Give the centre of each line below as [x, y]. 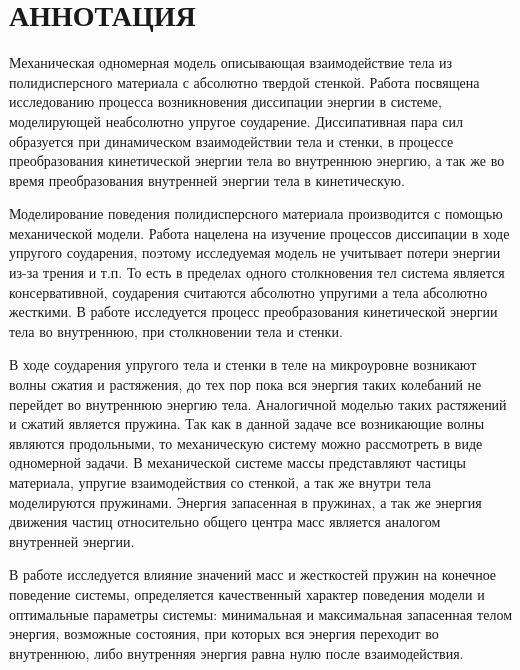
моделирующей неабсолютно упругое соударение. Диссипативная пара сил [236, 120]
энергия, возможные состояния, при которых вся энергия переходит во [224, 633]
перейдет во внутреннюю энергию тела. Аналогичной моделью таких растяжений [258, 403]
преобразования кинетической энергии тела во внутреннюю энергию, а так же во [257, 160]
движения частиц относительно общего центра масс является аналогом [225, 521]
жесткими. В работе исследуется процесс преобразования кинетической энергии [253, 311]
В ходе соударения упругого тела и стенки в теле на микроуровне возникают [243, 364]
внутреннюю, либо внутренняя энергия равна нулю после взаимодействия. [236, 652]
